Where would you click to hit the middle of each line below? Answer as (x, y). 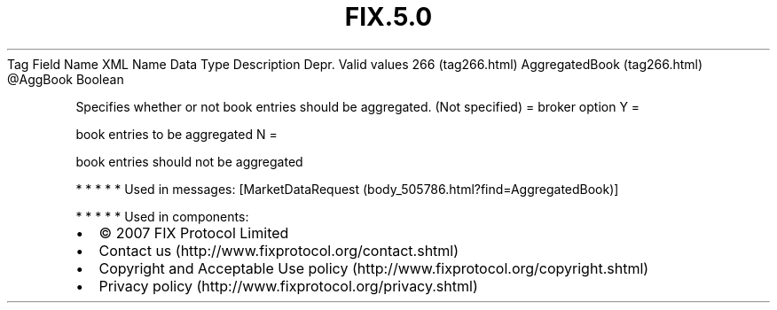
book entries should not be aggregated (189, 161)
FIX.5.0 (388, 17)
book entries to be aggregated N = (177, 134)
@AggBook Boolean (66, 79)
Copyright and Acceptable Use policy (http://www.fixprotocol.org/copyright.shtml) (374, 268)
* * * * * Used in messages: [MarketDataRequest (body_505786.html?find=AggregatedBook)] (347, 189)
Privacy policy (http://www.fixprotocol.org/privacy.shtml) (288, 286)
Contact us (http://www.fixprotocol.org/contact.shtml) (279, 250)
